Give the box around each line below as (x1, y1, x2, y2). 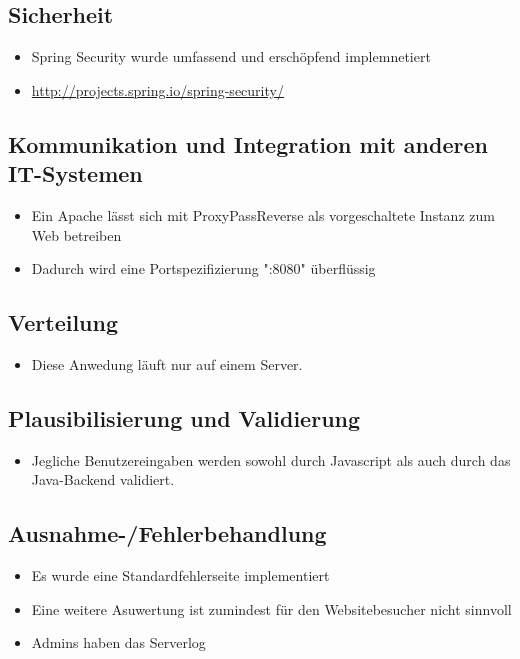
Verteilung (8, 307, 119, 338)
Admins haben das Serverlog (31, 632, 206, 653)
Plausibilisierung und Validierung (8, 402, 361, 433)
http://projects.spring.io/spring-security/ (31, 79, 284, 100)
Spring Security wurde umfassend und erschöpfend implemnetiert (31, 46, 431, 67)
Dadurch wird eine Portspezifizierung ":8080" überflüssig (31, 258, 376, 279)
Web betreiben (31, 224, 122, 245)
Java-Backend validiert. (31, 469, 175, 490)
